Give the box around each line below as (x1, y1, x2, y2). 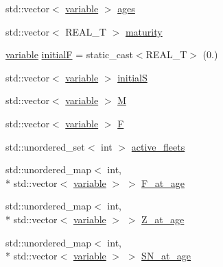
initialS (117, 70, 148, 84)
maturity (125, 24, 163, 38)
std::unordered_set (5, 139, 85, 153)
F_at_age (141, 175, 185, 190)
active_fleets (131, 139, 185, 153)
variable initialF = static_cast (5, 47, 133, 62)
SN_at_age (141, 249, 191, 263)
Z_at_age (141, 212, 185, 226)
